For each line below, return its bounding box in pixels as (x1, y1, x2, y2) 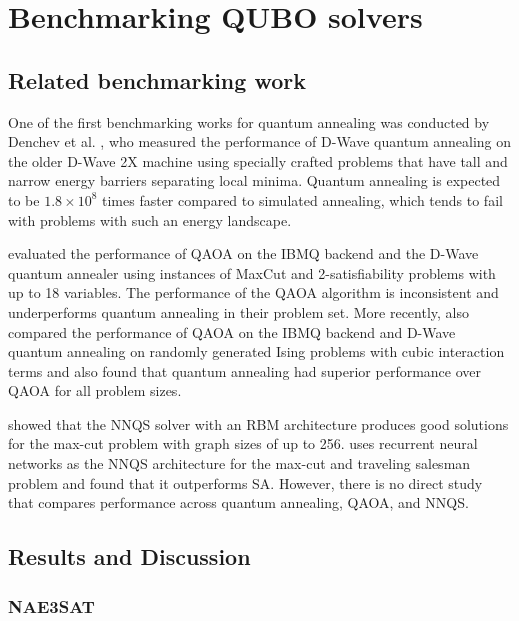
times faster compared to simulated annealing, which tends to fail (101, 189, 503, 210)
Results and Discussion (8, 541, 251, 572)
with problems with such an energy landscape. (8, 209, 292, 230)
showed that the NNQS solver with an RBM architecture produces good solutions (8, 413, 509, 434)
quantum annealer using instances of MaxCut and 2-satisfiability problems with (8, 262, 496, 283)
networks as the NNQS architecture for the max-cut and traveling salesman (8, 453, 471, 474)
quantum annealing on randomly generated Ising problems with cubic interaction (8, 341, 505, 362)
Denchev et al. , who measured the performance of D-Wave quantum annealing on (8, 131, 512, 152)
